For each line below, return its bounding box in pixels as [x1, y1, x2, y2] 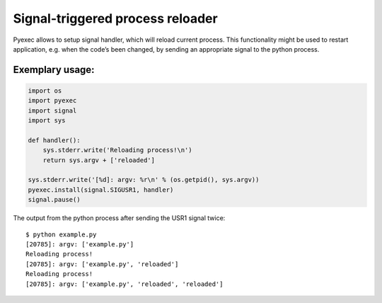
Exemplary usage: [13, 64, 95, 76]
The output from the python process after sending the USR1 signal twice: [13, 214, 226, 222]
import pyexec [28, 96, 77, 105]
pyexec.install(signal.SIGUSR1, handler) [28, 185, 174, 194]
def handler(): [28, 136, 81, 144]
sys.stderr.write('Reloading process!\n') [42, 146, 192, 154]
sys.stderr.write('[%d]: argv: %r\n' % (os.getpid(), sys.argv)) [28, 176, 260, 184]
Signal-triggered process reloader [13, 11, 219, 26]
